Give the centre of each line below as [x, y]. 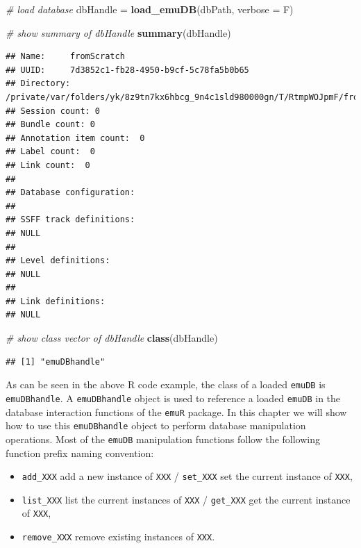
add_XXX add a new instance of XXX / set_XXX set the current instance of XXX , [187, 476]
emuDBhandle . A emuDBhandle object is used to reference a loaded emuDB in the [173, 398]
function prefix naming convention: [80, 452]
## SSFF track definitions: [70, 220]
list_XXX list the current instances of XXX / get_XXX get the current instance [186, 499]
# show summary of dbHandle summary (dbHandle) [118, 32]
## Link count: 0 [48, 165]
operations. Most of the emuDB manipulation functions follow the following [163, 439]
